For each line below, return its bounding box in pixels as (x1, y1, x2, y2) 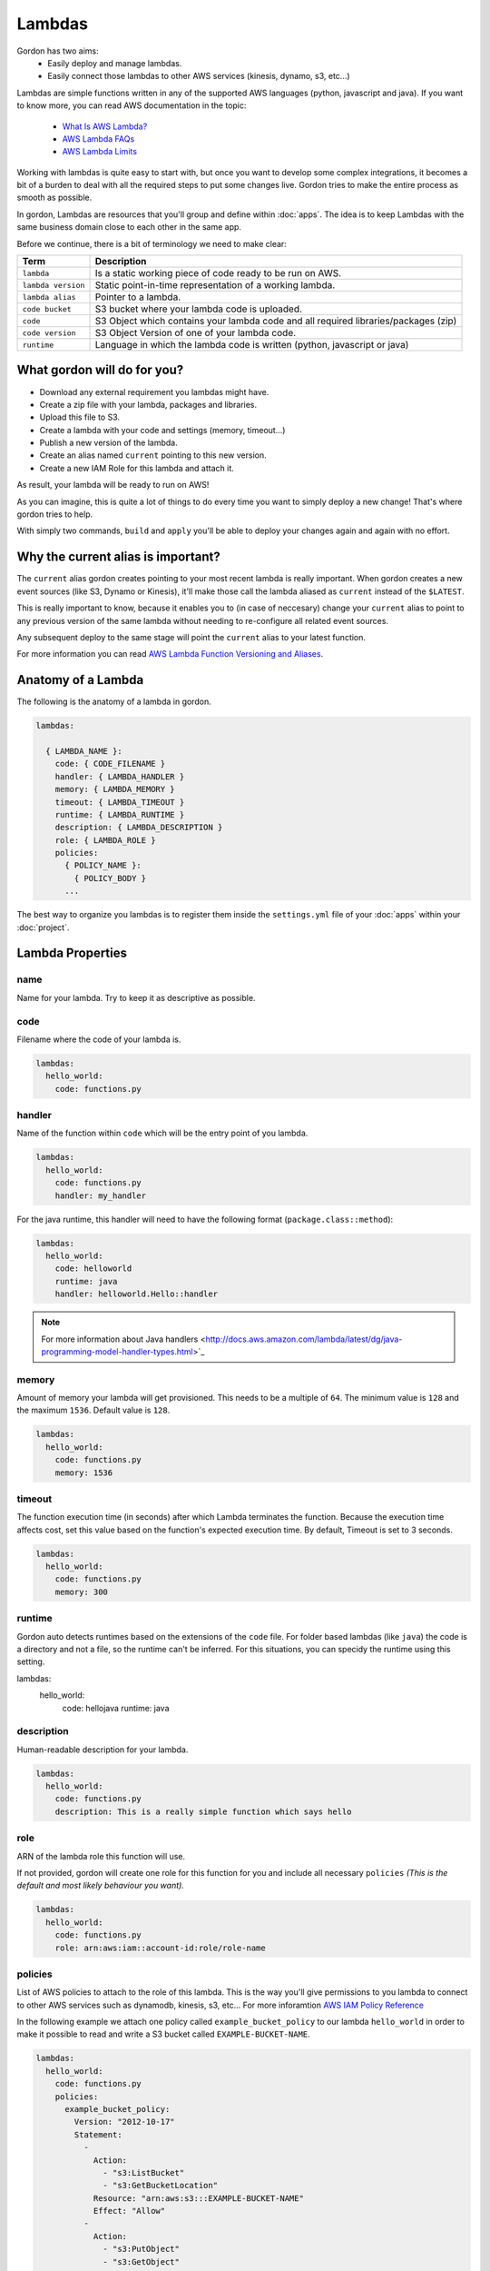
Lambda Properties (16, 946, 127, 961)
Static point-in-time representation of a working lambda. (94, 279, 336, 292)
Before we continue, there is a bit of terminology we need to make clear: (16, 238, 288, 249)
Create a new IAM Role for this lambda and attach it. (39, 462, 235, 473)
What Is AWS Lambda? (62, 121, 148, 132)
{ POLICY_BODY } (73, 873, 147, 883)
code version (22, 328, 76, 338)
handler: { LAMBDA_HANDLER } (54, 771, 185, 781)
